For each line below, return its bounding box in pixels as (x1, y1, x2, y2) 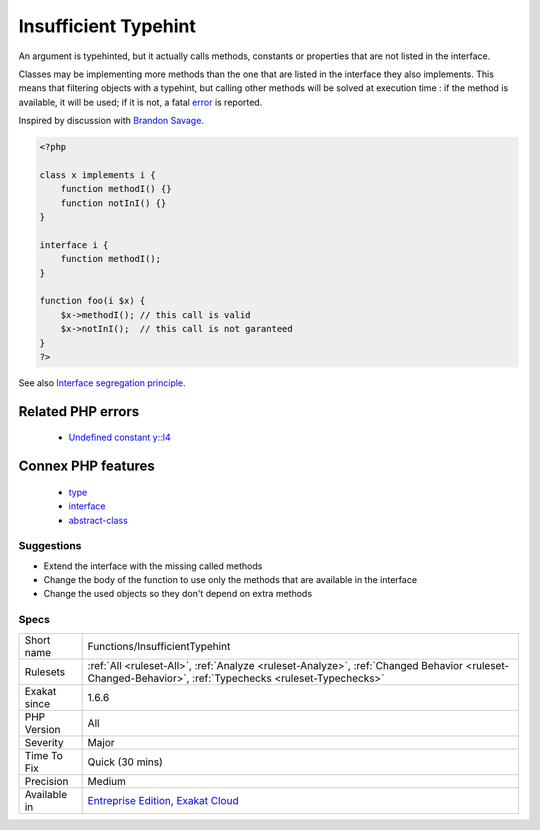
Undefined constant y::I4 (68, 431, 172, 444)
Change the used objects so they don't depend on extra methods (43, 588, 313, 600)
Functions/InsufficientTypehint (87, 639, 231, 653)
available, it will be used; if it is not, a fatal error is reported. (18, 96, 263, 108)
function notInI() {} (60, 197, 167, 209)
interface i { (39, 239, 109, 250)
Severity (24, 735, 64, 749)
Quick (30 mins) (87, 755, 164, 769)
